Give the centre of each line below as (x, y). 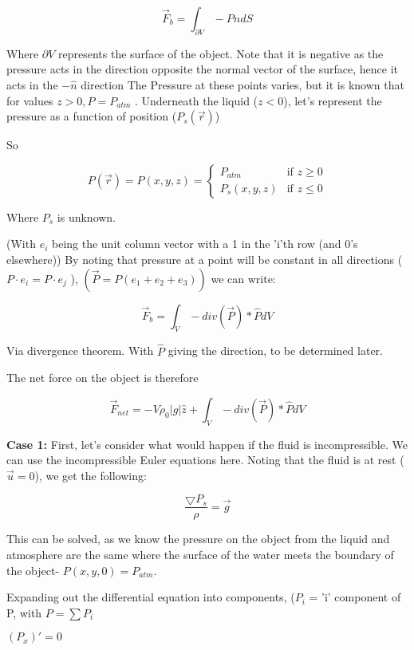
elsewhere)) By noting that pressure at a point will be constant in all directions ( (205, 259)
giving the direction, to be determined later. (275, 351)
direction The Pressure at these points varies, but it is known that (242, 84)
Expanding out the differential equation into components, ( (151, 597)
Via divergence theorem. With (80, 351)
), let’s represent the (333, 100)
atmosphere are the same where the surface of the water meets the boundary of (200, 554)
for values (30, 100)
